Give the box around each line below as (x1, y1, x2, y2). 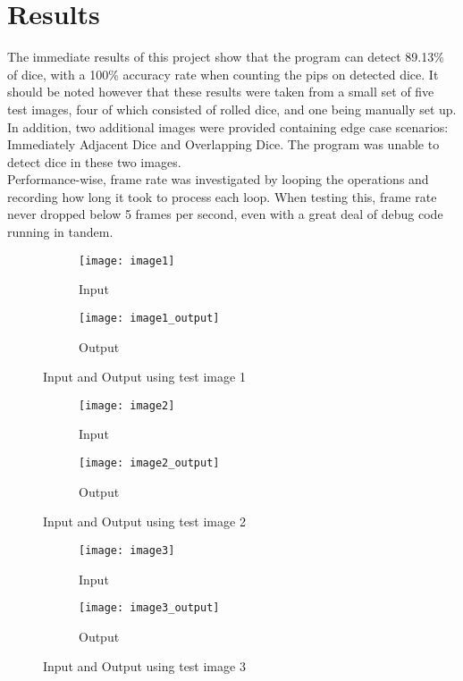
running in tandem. (7, 223, 114, 241)
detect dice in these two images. (7, 152, 181, 171)
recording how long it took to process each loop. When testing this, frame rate (7, 187, 437, 206)
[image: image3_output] (79, 601, 220, 615)
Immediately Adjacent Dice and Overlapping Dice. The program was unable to (7, 135, 440, 154)
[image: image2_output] (79, 457, 220, 469)
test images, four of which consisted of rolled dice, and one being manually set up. (7, 99, 457, 118)
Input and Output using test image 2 (43, 512, 246, 531)
